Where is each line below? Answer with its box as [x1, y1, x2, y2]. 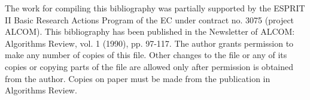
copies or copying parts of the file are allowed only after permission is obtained [5, 60, 294, 72]
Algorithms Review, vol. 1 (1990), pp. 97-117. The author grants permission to [5, 37, 294, 49]
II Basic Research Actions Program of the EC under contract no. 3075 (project [5, 13, 294, 26]
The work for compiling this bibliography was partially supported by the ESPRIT [5, 2, 305, 14]
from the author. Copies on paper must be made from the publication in [5, 72, 271, 84]
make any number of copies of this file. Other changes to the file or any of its [5, 49, 287, 61]
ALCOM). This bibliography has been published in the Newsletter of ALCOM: [5, 25, 295, 38]
